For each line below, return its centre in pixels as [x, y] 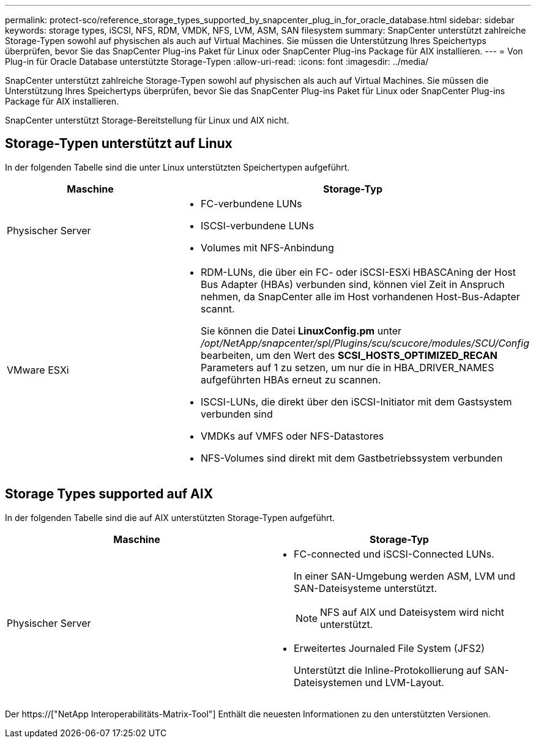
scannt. [218, 309]
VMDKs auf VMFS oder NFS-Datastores [292, 436]
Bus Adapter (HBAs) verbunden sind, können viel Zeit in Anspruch [353, 284]
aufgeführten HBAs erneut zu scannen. [291, 379]
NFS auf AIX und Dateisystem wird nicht [412, 612]
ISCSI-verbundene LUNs [258, 225]
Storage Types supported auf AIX [109, 494]
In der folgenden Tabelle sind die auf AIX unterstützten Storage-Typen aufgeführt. [170, 517]
